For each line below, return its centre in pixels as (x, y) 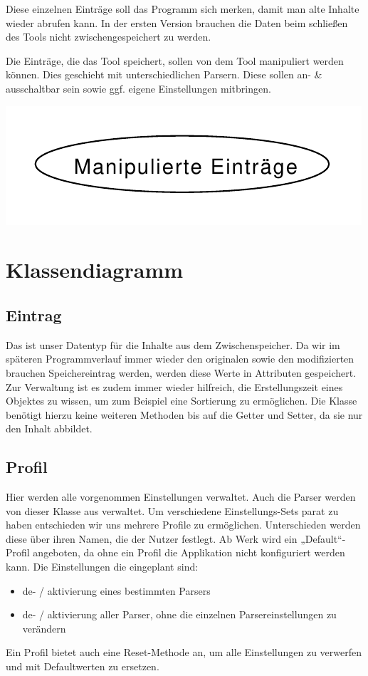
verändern (44, 628)
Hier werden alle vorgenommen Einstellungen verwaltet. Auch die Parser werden (181, 497)
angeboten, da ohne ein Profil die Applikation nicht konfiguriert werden (189, 552)
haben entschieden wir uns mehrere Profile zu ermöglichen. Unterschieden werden (183, 525)
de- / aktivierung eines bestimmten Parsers (116, 590)
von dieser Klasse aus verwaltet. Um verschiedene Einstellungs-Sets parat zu (172, 510)
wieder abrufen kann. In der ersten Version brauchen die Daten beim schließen (177, 22)
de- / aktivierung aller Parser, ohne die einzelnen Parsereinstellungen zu (179, 614)
